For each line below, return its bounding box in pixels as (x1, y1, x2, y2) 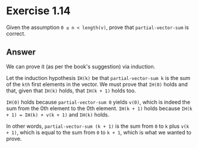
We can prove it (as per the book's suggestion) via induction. (6, 63, 156, 70)
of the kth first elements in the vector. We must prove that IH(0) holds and (6, 81, 188, 88)
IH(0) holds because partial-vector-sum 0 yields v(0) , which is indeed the (6, 98, 190, 105)
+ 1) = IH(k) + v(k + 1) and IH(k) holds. (6, 111, 110, 118)
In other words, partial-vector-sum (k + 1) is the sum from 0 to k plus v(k (6, 123, 189, 130)
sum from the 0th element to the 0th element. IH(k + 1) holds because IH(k (6, 105, 193, 112)
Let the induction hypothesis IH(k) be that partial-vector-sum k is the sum (6, 74, 191, 81)
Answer (6, 47, 36, 57)
